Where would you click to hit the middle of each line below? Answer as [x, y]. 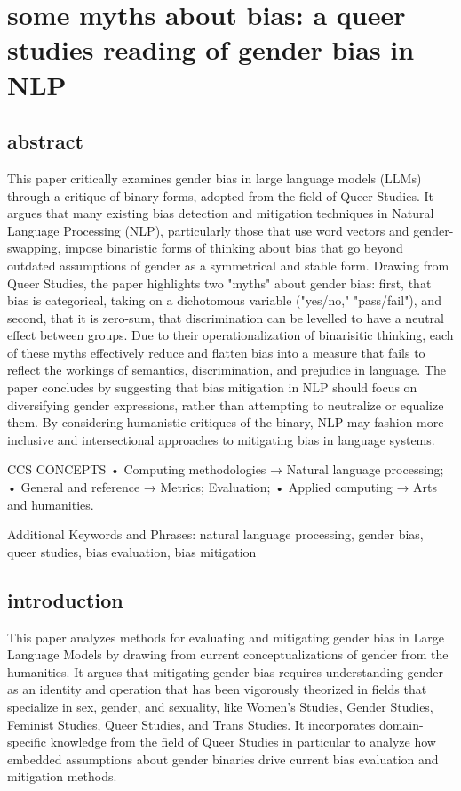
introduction [65, 599]
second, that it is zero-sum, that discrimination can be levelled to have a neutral [226, 317]
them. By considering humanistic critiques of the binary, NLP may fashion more [226, 422]
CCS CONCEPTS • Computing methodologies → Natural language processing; [226, 469]
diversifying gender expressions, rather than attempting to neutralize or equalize [226, 404]
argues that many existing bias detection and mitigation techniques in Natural [221, 213]
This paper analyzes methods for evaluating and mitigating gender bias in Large [226, 637]
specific [27, 742]
